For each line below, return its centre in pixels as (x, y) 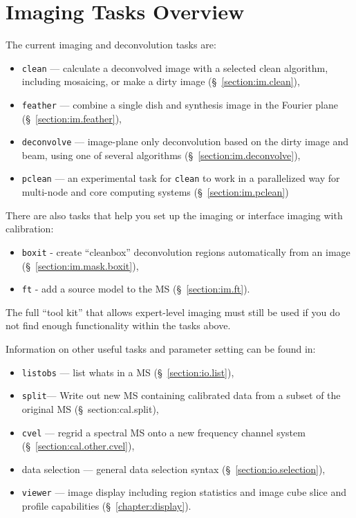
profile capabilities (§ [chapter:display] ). (106, 506)
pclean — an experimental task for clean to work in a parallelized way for (181, 178)
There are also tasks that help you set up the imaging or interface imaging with (174, 215)
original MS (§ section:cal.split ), (90, 408)
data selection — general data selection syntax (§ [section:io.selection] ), (174, 469)
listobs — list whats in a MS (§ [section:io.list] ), (128, 372)
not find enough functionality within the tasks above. (118, 325)
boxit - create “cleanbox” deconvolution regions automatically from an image (186, 251)
